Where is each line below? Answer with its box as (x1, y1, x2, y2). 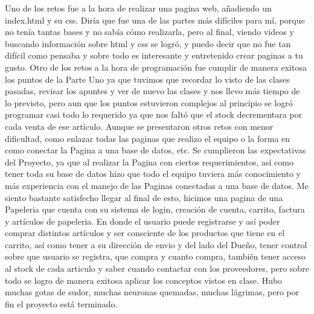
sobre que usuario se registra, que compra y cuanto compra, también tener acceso (5, 250, 306, 263)
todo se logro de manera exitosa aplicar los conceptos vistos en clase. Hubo (5, 274, 283, 286)
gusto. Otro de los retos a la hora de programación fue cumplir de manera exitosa (5, 60, 307, 73)
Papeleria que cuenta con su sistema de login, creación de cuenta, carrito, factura (5, 203, 305, 216)
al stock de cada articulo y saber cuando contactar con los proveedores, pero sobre (5, 262, 309, 275)
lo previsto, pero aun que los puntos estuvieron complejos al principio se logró (5, 96, 293, 109)
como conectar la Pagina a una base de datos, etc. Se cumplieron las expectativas (5, 144, 306, 156)
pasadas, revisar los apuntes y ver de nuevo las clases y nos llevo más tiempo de (5, 85, 300, 97)
